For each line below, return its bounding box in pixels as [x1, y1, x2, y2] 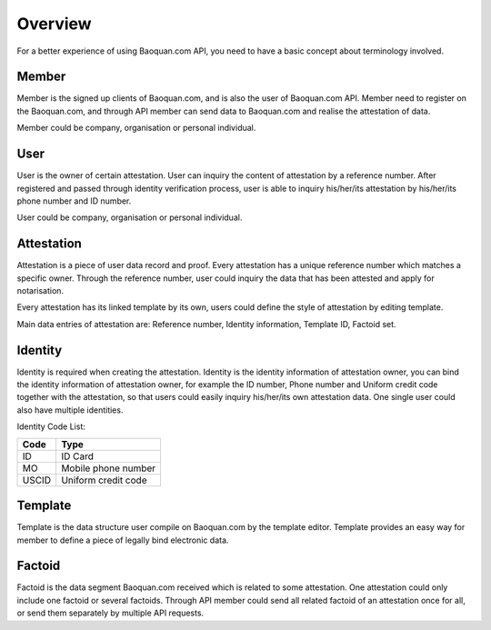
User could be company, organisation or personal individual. [16, 212, 243, 223]
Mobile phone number [60, 462, 156, 475]
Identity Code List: [16, 421, 85, 432]
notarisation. [16, 285, 64, 295]
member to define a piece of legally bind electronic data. [16, 535, 229, 545]
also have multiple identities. [16, 405, 124, 415]
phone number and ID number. [16, 195, 132, 206]
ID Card [60, 450, 95, 463]
